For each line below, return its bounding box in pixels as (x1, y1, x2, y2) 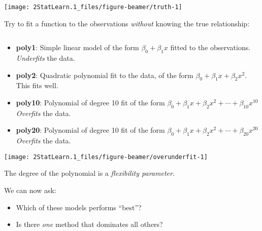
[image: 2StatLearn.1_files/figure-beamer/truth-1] (4, 4, 182, 11)
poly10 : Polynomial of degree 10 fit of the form (16, 97, 165, 108)
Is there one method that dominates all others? (16, 219, 163, 229)
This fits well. (16, 80, 58, 91)
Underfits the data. (16, 53, 75, 63)
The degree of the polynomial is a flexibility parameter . (4, 168, 175, 178)
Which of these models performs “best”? (16, 202, 142, 212)
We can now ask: (4, 185, 56, 196)
